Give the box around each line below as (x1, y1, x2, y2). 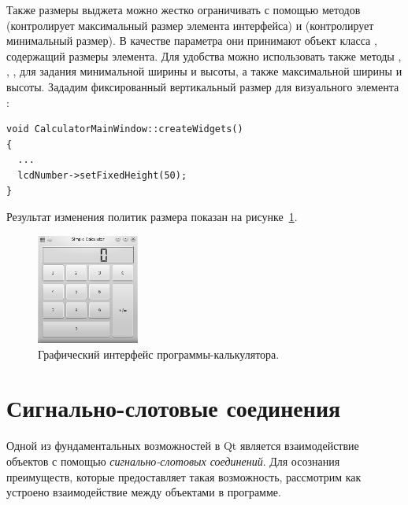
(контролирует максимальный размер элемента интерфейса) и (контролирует (6, 17, 374, 33)
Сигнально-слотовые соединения (6, 392, 341, 424)
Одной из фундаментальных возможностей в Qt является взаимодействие (6, 437, 359, 454)
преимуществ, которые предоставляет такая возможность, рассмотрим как (6, 468, 362, 485)
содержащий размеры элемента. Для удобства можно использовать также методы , (6, 47, 402, 64)
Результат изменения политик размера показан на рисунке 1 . (6, 208, 298, 225)
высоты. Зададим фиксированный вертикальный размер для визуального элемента (6, 78, 399, 94)
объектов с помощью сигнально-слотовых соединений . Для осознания (6, 452, 340, 469)
